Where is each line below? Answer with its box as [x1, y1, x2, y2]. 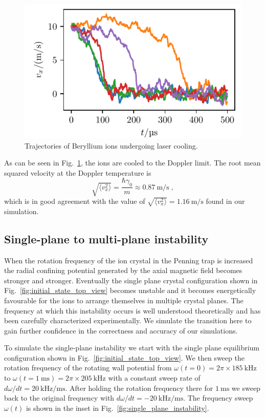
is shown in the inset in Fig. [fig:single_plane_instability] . [26, 402, 209, 413]
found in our [206, 196, 245, 206]
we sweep [231, 382, 260, 393]
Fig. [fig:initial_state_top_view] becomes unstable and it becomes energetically [4, 285, 256, 296]
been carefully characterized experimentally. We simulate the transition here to [4, 315, 252, 326]
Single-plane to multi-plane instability [4, 231, 209, 246]
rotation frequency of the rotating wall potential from [4, 362, 172, 373]
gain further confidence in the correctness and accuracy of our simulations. [4, 325, 238, 336]
